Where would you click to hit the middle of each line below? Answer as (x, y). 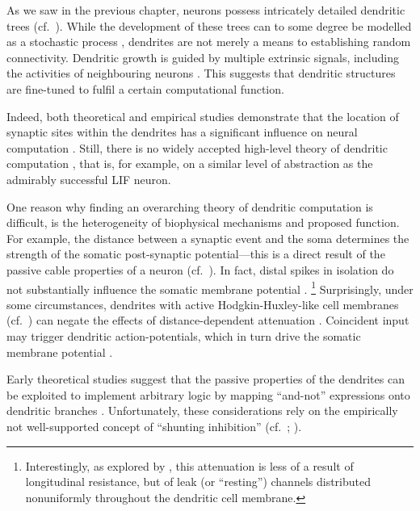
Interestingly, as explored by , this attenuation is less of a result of (189, 465)
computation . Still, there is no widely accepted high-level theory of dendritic (197, 147)
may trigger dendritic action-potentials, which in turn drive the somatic (184, 335)
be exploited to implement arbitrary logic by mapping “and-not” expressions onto (208, 394)
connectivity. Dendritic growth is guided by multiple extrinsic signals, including (203, 57)
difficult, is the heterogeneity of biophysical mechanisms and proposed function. (203, 222)
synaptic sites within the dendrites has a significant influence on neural (182, 132)
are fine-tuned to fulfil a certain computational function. (145, 88)
